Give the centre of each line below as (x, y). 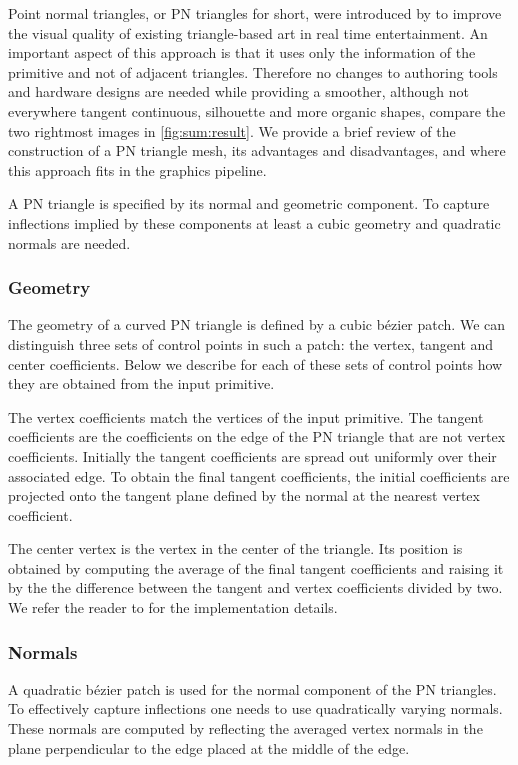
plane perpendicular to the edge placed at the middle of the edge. (209, 747)
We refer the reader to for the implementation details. (173, 607)
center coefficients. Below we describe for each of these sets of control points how (255, 363)
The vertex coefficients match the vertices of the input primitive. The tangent (246, 416)
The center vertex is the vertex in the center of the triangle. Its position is (235, 548)
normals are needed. (69, 242)
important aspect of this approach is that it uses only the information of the (242, 52)
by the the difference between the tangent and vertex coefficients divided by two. (255, 587)
